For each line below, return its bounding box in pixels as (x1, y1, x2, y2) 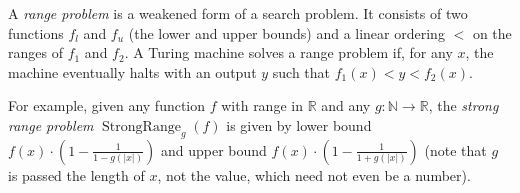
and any (321, 95, 371, 116)
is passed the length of (8, 164, 145, 185)
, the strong (428, 95, 499, 116)
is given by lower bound (226, 114, 372, 135)
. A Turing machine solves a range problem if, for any (124, 42, 453, 63)
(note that (424, 139, 487, 160)
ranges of (8, 42, 63, 63)
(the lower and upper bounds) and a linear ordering (128, 22, 445, 43)
